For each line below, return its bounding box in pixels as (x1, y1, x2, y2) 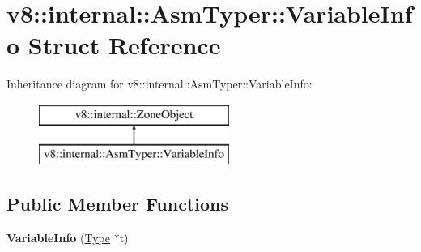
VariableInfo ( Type (6, 229, 110, 246)
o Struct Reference (6, 28, 221, 62)
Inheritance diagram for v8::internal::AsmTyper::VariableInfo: (6, 75, 313, 92)
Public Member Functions (6, 191, 228, 216)
